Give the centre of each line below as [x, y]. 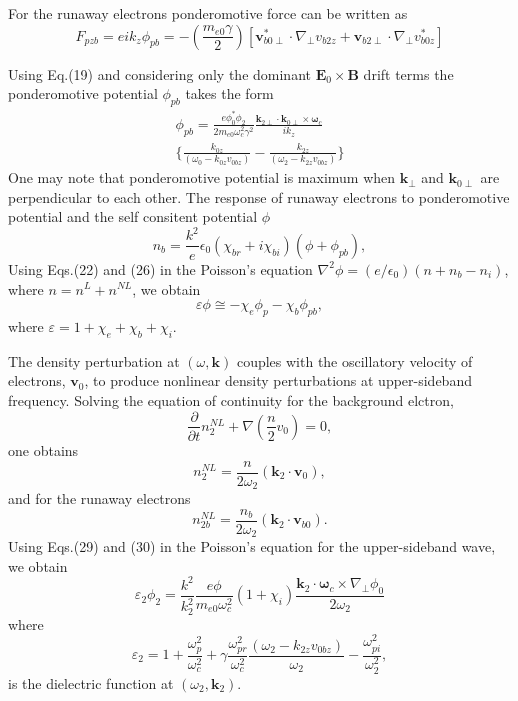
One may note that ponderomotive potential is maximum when [202, 177]
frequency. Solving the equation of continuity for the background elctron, [231, 399]
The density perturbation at [94, 360]
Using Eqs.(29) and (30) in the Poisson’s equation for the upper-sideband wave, [252, 546]
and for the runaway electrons [99, 498]
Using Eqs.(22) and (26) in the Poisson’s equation [160, 268]
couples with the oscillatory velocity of [354, 360]
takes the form [229, 93]
